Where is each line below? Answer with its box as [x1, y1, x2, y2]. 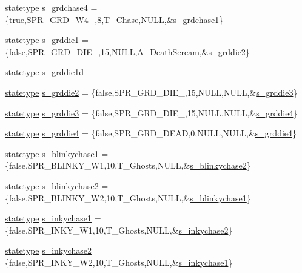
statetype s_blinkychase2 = [5, 179, 109, 192]
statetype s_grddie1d [5, 66, 84, 78]
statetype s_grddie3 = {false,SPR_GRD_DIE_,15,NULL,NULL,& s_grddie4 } [5, 106, 298, 119]
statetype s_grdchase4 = [5, 1, 98, 13]
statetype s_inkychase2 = [5, 244, 101, 257]
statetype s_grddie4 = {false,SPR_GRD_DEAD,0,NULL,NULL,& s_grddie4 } [5, 127, 297, 140]
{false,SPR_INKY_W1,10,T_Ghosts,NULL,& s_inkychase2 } [5, 223, 233, 236]
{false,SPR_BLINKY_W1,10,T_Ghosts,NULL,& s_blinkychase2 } [5, 159, 251, 172]
